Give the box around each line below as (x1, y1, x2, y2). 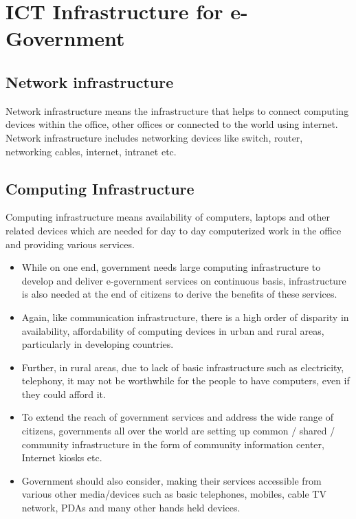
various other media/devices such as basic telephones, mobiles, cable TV (21, 487, 326, 501)
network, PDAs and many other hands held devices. (21, 500, 241, 515)
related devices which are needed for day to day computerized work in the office (5, 223, 342, 237)
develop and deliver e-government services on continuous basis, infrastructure (21, 273, 346, 287)
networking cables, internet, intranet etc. (5, 144, 177, 158)
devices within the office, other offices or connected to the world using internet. (5, 117, 338, 131)
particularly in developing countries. (21, 337, 174, 351)
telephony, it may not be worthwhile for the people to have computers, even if (21, 373, 350, 388)
